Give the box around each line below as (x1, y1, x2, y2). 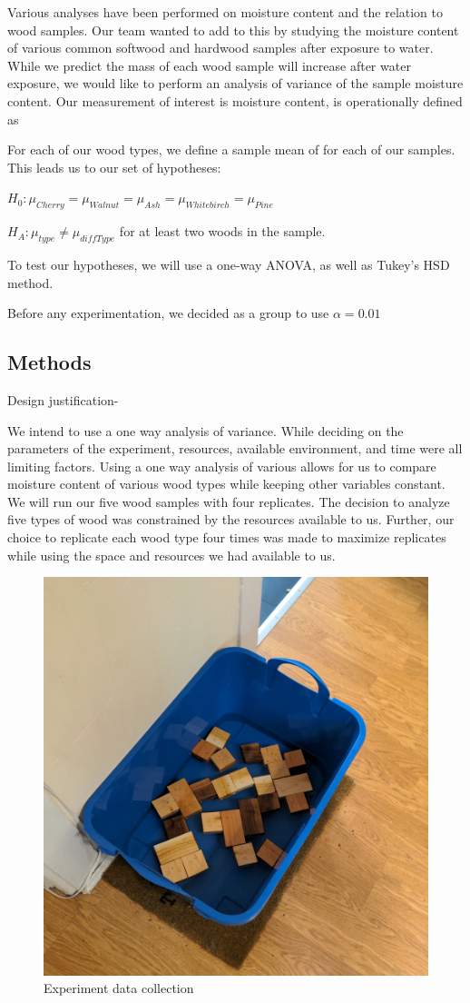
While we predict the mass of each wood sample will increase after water (7, 55, 411, 74)
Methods (7, 348, 92, 376)
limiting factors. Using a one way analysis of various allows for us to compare (7, 456, 436, 475)
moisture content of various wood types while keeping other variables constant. (7, 474, 446, 493)
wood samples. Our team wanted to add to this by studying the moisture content (7, 20, 459, 39)
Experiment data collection (44, 978, 194, 998)
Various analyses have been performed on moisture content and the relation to (7, 3, 444, 21)
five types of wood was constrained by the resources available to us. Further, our (7, 510, 455, 529)
